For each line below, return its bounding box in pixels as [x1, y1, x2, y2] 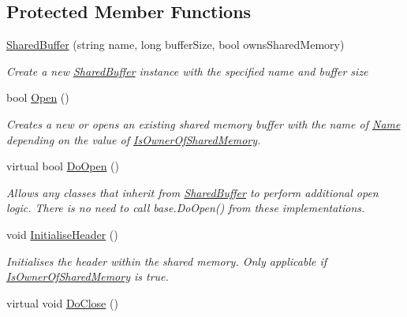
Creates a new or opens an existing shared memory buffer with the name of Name [6, 115, 401, 132]
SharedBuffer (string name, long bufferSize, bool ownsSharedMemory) [6, 36, 345, 53]
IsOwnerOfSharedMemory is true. [6, 268, 169, 285]
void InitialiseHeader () [6, 226, 118, 242]
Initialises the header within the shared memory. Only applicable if [6, 252, 327, 269]
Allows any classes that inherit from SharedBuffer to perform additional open [6, 184, 379, 200]
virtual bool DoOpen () [6, 158, 120, 174]
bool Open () [6, 89, 69, 106]
